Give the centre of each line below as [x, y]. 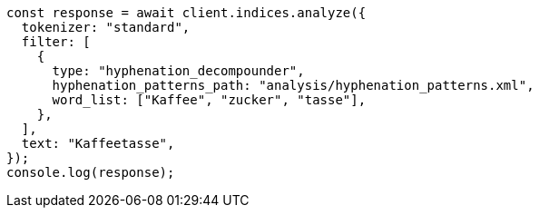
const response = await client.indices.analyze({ [186, 13]
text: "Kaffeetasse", [98, 143]
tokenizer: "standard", [106, 27]
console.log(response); [91, 172]
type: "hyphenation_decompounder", [178, 71]
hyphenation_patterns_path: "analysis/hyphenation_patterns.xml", [293, 85]
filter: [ [56, 42]
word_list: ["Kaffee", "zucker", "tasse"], [209, 100]
